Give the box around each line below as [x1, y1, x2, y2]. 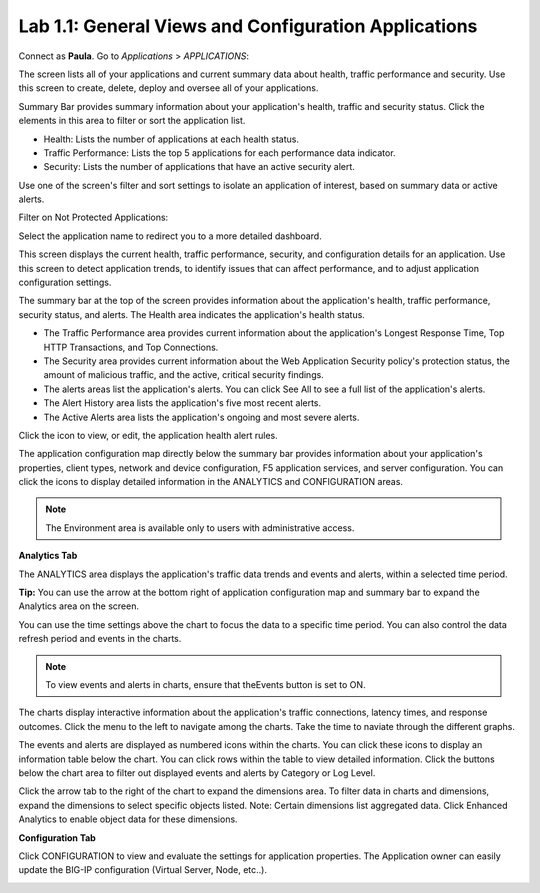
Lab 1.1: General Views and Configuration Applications [18, 15, 478, 37]
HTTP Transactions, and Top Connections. [43, 341, 219, 353]
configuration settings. [18, 276, 112, 289]
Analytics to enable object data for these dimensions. [18, 813, 239, 825]
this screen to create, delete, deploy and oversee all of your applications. [18, 82, 319, 94]
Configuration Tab [18, 831, 97, 844]
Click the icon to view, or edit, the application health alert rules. [18, 429, 279, 441]
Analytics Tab [18, 550, 78, 562]
